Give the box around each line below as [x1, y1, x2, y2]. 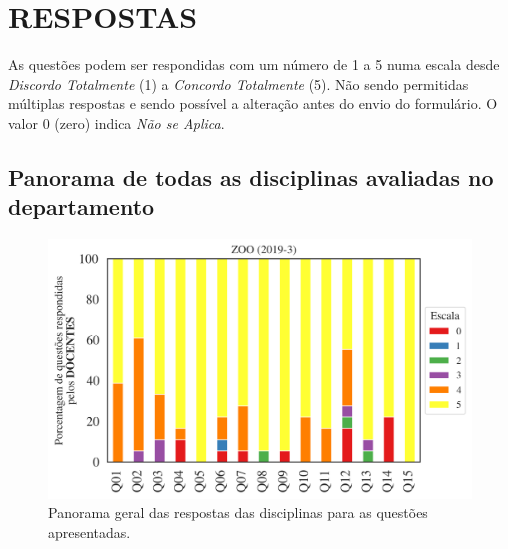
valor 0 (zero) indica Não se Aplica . [8, 112, 225, 133]
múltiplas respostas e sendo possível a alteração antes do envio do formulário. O [8, 93, 498, 114]
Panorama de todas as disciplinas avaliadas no [8, 161, 494, 192]
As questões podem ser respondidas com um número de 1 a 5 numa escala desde [8, 54, 500, 75]
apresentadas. [48, 521, 131, 542]
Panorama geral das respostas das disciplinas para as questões [48, 502, 428, 523]
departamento [8, 191, 155, 222]
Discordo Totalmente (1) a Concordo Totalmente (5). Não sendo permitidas [8, 73, 469, 94]
